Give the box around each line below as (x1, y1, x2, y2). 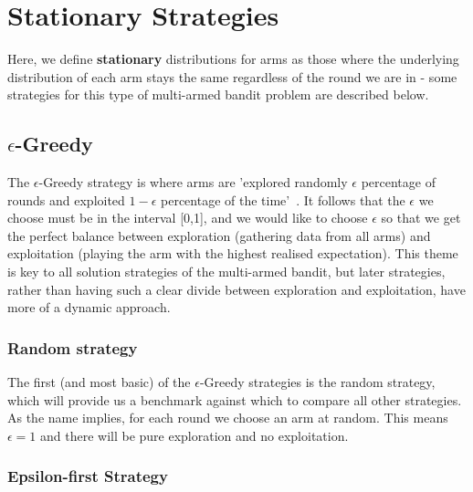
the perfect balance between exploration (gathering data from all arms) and (7, 225, 431, 245)
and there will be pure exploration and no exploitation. (40, 425, 349, 445)
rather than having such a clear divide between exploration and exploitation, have (7, 279, 466, 298)
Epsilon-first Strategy (7, 465, 168, 487)
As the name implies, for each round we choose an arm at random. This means (7, 408, 448, 427)
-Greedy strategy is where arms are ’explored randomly (38, 173, 348, 192)
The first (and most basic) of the (7, 372, 191, 392)
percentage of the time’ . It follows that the (161, 190, 405, 209)
